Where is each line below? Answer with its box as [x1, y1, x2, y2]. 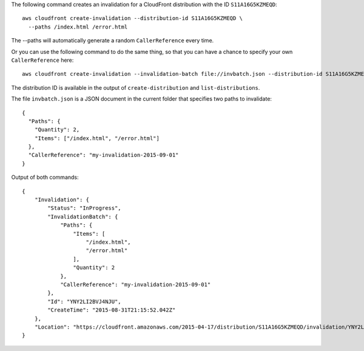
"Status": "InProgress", [47, 205, 121, 212]
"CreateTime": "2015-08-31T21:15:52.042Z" [47, 307, 176, 313]
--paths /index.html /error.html [28, 23, 128, 30]
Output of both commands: [11, 173, 79, 181]
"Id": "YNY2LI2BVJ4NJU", [47, 298, 121, 305]
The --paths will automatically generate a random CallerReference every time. [11, 37, 214, 44]
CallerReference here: [11, 56, 74, 64]
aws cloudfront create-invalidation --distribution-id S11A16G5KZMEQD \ [22, 15, 243, 22]
